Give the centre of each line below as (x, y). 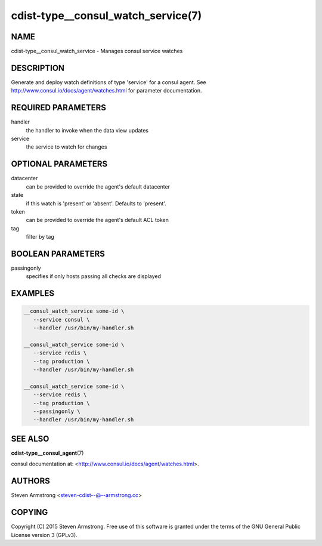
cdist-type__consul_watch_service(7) (106, 16)
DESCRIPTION (38, 68)
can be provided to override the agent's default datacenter (98, 186)
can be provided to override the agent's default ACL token (97, 220)
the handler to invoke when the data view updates (87, 130)
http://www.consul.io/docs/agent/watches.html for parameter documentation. (106, 91)
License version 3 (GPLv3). (44, 535)
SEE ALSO (30, 439)
